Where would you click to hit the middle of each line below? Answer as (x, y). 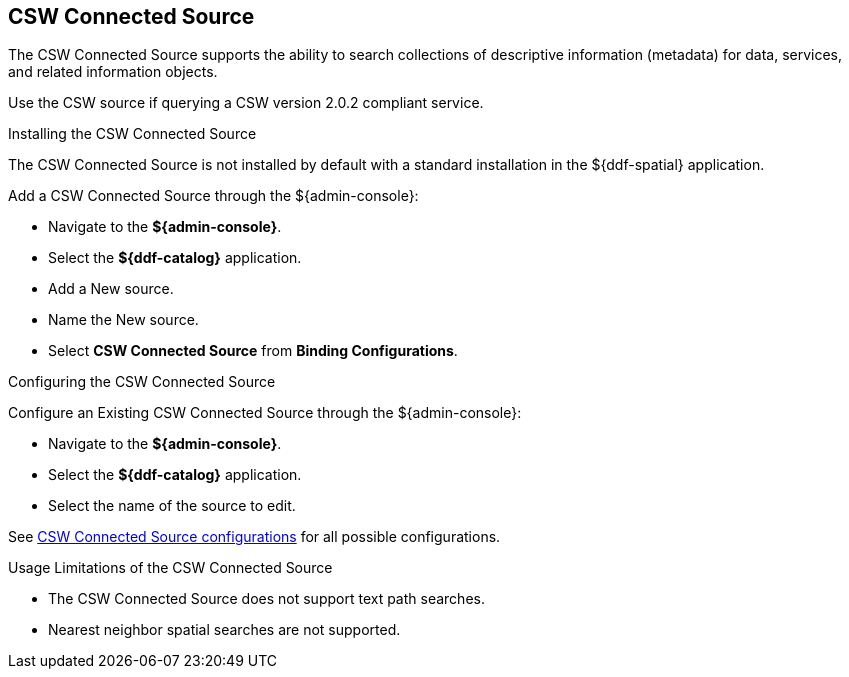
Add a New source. (111, 289)
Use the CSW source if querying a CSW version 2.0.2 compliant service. (246, 103)
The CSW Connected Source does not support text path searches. (266, 599)
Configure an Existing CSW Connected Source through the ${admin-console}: (265, 413)
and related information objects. (113, 72)
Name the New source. (123, 320)
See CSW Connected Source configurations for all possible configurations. (254, 537)
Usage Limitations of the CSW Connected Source (170, 568)
